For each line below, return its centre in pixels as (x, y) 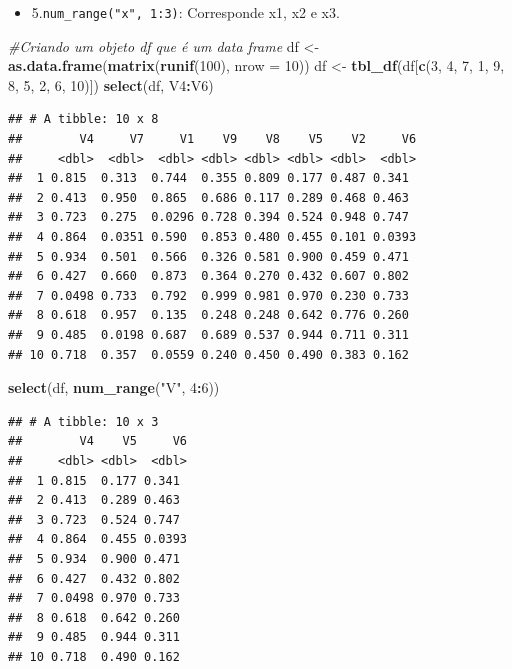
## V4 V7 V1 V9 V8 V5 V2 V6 (212, 139)
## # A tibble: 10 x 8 (83, 119)
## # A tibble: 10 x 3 (83, 421)
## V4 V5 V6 (97, 441)
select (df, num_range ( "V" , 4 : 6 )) (114, 387)
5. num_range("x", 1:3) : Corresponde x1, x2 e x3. (185, 12)
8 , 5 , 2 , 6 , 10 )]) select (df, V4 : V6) (111, 84)
